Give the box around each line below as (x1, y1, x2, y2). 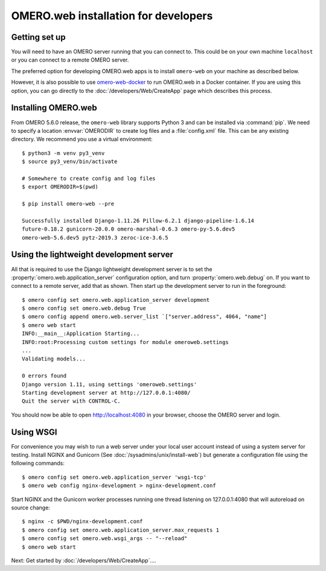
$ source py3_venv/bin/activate (22, 158, 118, 165)
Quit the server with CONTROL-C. (22, 398, 121, 404)
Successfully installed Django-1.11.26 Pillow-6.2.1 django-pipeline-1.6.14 (22, 217, 255, 224)
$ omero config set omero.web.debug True (22, 305, 146, 312)
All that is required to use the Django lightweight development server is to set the (11, 266, 213, 273)
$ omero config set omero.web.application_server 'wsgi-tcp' (22, 474, 206, 480)
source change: (11, 504, 51, 511)
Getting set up (11, 32, 66, 42)
